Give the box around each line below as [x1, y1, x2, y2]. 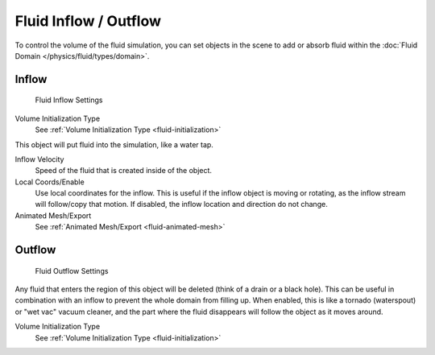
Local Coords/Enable [14, 177, 85, 187]
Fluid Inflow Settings [35, 95, 103, 105]
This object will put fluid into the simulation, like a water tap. [14, 139, 213, 149]
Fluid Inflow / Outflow [14, 12, 161, 30]
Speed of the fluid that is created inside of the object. [35, 166, 213, 175]
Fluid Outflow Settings [35, 266, 109, 275]
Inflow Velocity [14, 154, 64, 164]
